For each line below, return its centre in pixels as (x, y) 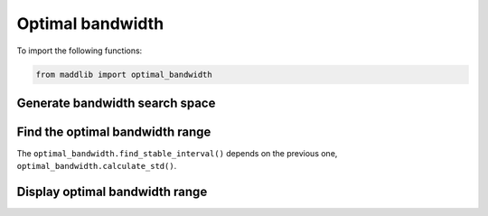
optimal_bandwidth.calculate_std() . (97, 166)
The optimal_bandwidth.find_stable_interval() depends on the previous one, (177, 154)
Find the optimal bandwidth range (114, 131)
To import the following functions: (80, 51)
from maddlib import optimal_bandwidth (124, 74)
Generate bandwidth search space (116, 103)
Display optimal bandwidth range (112, 192)
